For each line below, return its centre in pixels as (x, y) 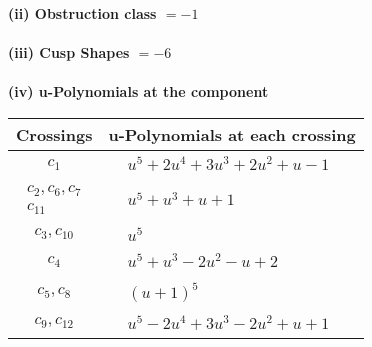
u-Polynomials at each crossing (232, 134)
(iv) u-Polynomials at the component (138, 91)
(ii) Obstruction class (82, 13)
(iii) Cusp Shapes (69, 52)
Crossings (54, 134)
